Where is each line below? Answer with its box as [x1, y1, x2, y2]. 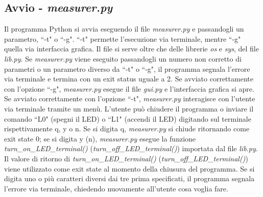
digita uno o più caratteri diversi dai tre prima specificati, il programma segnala [4, 173, 255, 184]
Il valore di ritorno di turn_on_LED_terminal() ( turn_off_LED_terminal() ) [4, 153, 248, 163]
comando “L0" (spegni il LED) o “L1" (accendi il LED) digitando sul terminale [4, 113, 251, 124]
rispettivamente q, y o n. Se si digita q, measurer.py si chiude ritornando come [4, 123, 250, 134]
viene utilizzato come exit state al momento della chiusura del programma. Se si [4, 163, 255, 174]
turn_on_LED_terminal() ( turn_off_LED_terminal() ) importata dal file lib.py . [4, 143, 258, 154]
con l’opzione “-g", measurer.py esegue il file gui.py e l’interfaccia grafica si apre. [4, 83, 254, 94]
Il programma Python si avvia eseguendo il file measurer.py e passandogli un [4, 23, 244, 34]
